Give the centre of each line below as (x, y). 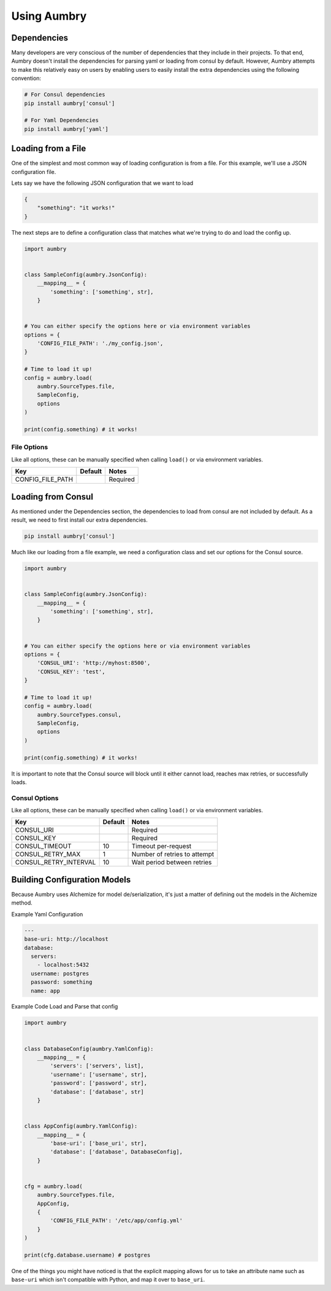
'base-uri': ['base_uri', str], (98, 1143)
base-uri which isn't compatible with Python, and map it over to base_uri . (108, 1280)
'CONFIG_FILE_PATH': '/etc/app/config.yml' (116, 1221)
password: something (62, 982)
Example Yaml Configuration (47, 914)
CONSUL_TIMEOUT (43, 846)
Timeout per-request (162, 846)
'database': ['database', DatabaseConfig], (116, 1152)
